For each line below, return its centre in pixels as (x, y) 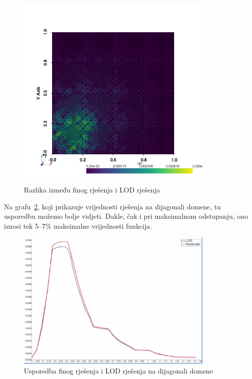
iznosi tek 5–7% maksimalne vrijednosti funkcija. (78, 225)
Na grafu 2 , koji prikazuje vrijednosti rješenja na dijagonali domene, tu (113, 206)
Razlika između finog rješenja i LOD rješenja (92, 189)
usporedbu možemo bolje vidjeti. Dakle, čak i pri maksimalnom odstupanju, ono (126, 216)
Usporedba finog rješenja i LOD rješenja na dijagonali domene (119, 371)
